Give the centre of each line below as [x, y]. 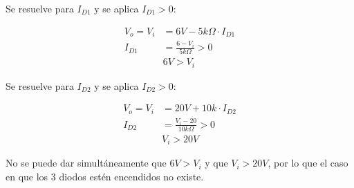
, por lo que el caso [308, 163]
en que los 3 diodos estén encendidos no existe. [105, 176]
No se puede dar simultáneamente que [86, 163]
